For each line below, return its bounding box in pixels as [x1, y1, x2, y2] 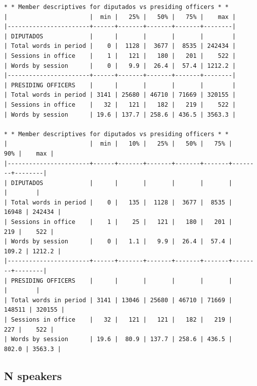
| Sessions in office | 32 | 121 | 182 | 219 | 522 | [4, 101, 236, 108]
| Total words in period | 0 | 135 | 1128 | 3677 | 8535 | [4, 198, 233, 206]
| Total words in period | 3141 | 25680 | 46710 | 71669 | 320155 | [4, 91, 236, 99]
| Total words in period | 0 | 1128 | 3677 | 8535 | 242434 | [4, 42, 236, 50]
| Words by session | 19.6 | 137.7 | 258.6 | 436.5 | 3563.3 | [4, 111, 236, 118]
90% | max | [4, 150, 54, 157]
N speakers [4, 368, 62, 383]
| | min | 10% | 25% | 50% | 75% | [4, 140, 233, 148]
